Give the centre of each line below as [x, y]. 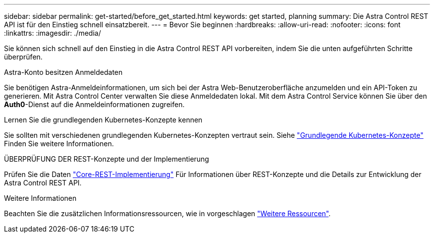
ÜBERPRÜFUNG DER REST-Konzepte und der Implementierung [107, 159]
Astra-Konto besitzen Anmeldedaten [63, 72]
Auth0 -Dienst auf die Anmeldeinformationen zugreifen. [94, 104]
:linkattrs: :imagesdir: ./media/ [53, 33]
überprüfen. [23, 57]
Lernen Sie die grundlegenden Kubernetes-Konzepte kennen [103, 120]
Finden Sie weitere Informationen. [59, 144]
